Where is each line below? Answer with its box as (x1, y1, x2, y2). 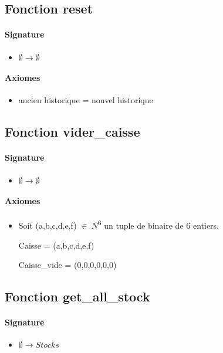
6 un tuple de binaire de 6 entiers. (97, 218, 219, 231)
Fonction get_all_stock (5, 287, 150, 306)
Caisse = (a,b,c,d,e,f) (18, 239, 94, 251)
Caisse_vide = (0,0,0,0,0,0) (18, 259, 117, 271)
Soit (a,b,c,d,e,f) (18, 219, 77, 231)
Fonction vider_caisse (5, 123, 140, 141)
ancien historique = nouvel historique (18, 94, 153, 106)
